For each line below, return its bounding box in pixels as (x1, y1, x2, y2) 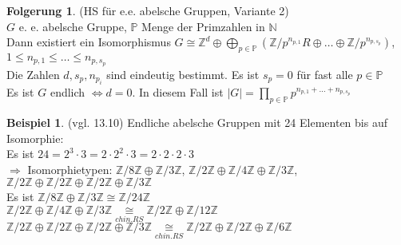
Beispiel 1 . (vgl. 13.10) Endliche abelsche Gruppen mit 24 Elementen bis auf (6, 114, 387, 131)
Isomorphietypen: (27, 160, 113, 177)
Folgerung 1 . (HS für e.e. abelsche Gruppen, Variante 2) (6, 2, 289, 18)
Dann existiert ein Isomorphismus (6, 34, 171, 50)
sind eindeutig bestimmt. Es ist (106, 65, 260, 82)
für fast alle (296, 65, 353, 82)
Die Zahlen (6, 65, 60, 82)
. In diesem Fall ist (132, 84, 224, 101)
